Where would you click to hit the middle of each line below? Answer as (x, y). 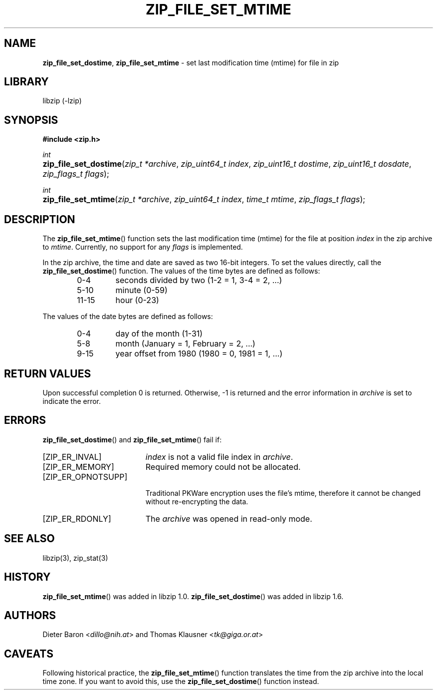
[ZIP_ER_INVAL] (72, 457)
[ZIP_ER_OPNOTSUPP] (85, 477)
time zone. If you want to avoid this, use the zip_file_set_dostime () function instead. (181, 682)
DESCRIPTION (40, 219)
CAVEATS (29, 654)
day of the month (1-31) (159, 334)
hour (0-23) (137, 300)
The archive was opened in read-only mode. (229, 519)
